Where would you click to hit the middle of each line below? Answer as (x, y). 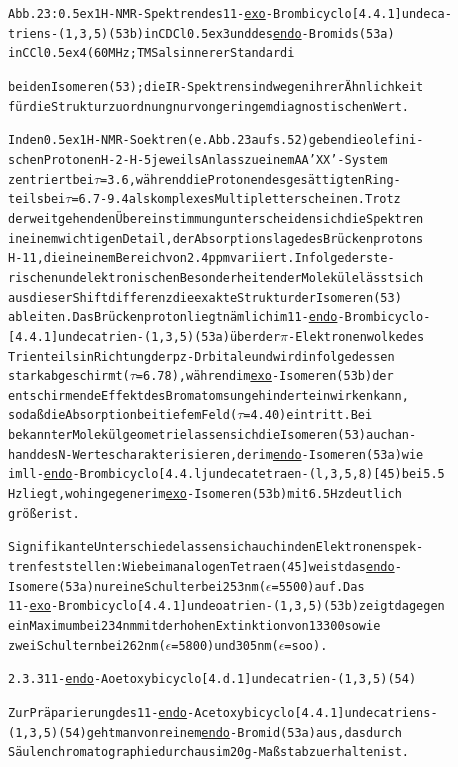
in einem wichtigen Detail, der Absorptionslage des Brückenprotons (216, 238)
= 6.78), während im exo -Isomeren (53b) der (264, 376)
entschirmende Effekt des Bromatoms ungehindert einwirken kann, (208, 395)
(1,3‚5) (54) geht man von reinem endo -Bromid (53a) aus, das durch (205, 732)
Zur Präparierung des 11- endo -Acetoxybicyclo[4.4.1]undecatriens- (223, 713)
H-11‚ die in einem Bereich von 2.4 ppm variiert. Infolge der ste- (201, 258)
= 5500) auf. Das (318, 586)
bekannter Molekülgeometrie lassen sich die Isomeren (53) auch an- (212, 435)
